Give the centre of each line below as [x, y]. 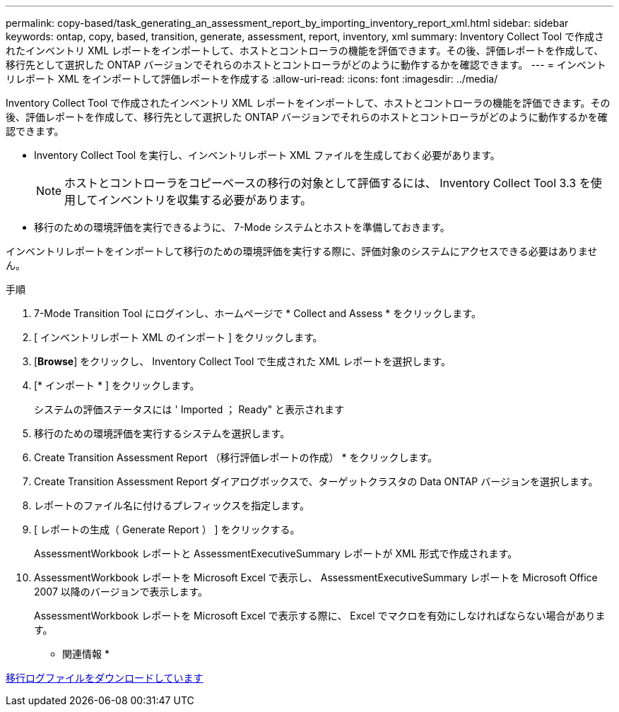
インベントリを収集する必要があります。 [205, 200]
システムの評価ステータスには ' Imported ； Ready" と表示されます [189, 409]
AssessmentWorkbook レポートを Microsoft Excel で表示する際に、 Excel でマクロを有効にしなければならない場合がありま [320, 616]
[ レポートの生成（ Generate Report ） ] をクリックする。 [167, 529]
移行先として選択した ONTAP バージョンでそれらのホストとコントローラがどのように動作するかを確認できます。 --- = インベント [306, 65]
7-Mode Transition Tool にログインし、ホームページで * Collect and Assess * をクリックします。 [258, 313]
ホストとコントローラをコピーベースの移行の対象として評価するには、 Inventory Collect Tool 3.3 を [328, 183]
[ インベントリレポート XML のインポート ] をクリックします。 [178, 337]
